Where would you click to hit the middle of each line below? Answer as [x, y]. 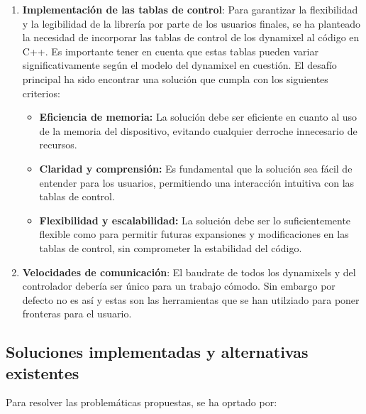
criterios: [41, 93]
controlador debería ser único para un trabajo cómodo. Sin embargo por [179, 286]
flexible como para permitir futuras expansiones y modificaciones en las [194, 234]
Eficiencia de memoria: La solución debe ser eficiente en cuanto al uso [198, 117]
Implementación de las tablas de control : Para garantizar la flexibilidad [190, 9]
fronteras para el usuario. [77, 314]
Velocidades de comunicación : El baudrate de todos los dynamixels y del [189, 272]
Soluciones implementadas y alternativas [157, 352]
